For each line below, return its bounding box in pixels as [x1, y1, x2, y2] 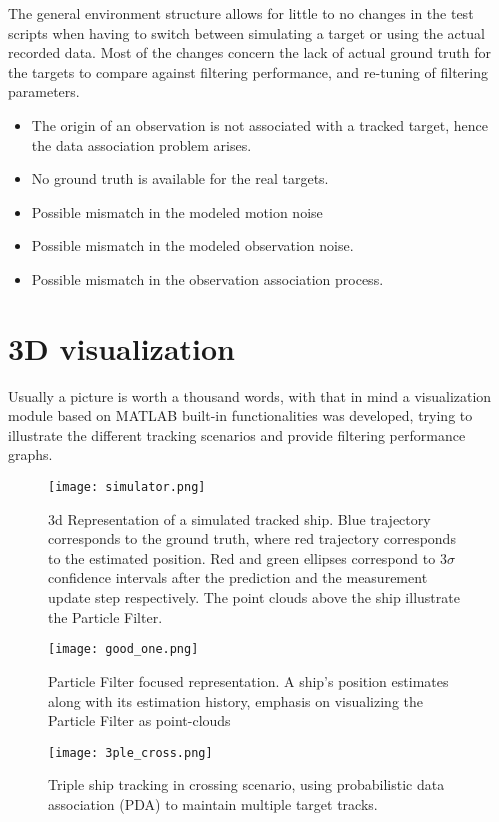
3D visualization [8, 327, 235, 368]
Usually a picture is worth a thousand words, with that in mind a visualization [8, 385, 492, 406]
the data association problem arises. [31, 134, 252, 155]
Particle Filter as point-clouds [48, 710, 231, 731]
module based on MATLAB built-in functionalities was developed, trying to [8, 405, 473, 426]
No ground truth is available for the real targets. [31, 168, 329, 189]
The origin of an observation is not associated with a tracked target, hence [31, 114, 489, 135]
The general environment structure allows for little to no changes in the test [8, 3, 474, 23]
